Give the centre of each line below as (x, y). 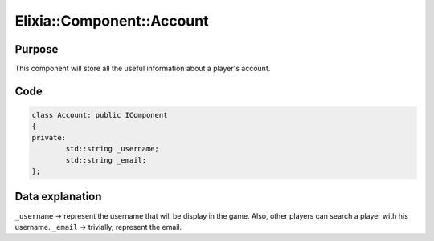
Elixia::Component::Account (112, 21)
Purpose (37, 49)
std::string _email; (106, 160)
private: (49, 137)
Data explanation (58, 197)
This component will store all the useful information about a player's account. (143, 69)
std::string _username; (113, 149)
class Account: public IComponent (100, 115)
